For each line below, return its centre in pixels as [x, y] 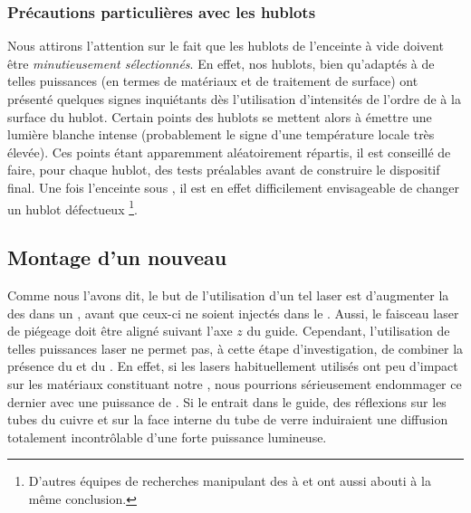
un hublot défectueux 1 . [72, 207]
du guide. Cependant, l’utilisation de [348, 331]
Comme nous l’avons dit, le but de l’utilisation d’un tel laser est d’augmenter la [228, 295]
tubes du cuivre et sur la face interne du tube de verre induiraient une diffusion [228, 419]
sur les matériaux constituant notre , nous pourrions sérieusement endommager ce [235, 383]
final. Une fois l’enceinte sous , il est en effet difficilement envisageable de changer [233, 187]
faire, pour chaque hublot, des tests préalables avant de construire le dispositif [224, 170]
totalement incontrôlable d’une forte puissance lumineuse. [167, 437]
